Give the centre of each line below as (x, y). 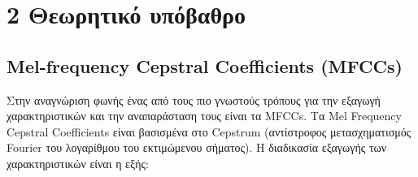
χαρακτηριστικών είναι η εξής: (78, 163)
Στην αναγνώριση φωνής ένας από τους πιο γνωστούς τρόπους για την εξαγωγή (194, 99)
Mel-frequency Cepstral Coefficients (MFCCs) (205, 65)
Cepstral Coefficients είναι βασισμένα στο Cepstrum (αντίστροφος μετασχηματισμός (209, 131)
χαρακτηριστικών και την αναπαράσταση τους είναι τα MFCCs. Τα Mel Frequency (204, 116)
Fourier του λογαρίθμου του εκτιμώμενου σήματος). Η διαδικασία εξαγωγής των (197, 147)
